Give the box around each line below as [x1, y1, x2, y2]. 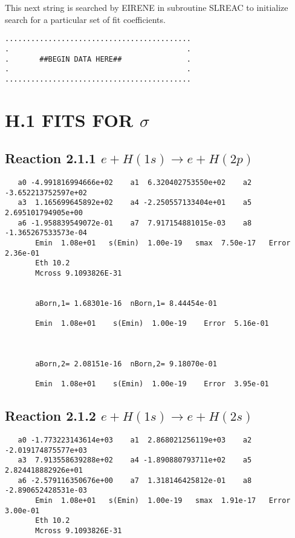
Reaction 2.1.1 [5, 149, 96, 167]
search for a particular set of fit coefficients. [5, 13, 166, 25]
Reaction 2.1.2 [5, 406, 96, 425]
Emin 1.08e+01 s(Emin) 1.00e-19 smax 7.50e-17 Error [35, 238, 291, 247]
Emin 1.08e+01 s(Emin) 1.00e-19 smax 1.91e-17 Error [35, 496, 291, 505]
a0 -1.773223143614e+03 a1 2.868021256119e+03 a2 [18, 436, 252, 445]
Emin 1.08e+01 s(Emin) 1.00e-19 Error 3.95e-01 [35, 380, 269, 389]
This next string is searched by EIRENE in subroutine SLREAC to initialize [5, 1, 288, 13]
